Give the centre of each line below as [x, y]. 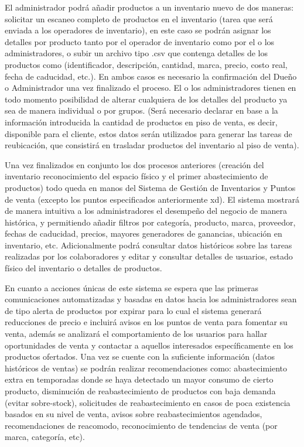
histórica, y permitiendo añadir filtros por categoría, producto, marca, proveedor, [150, 222]
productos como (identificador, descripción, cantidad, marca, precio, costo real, [146, 64]
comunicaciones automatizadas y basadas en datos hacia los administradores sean [151, 299]
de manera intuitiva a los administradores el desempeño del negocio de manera [146, 211]
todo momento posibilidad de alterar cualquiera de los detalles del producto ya [146, 99]
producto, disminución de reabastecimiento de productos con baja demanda [140, 391]
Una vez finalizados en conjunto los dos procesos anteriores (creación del [134, 164]
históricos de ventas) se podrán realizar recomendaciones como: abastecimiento [146, 368]
